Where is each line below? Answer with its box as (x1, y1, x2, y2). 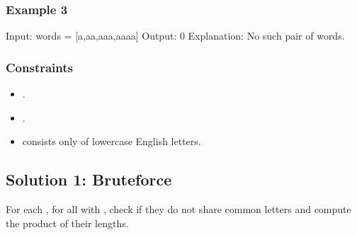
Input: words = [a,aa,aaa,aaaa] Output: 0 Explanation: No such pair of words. (6, 28, 345, 43)
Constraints (6, 58, 73, 76)
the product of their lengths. (6, 215, 129, 230)
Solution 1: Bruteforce (6, 168, 172, 190)
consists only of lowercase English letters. (22, 134, 201, 149)
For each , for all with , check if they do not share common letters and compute (6, 202, 351, 217)
